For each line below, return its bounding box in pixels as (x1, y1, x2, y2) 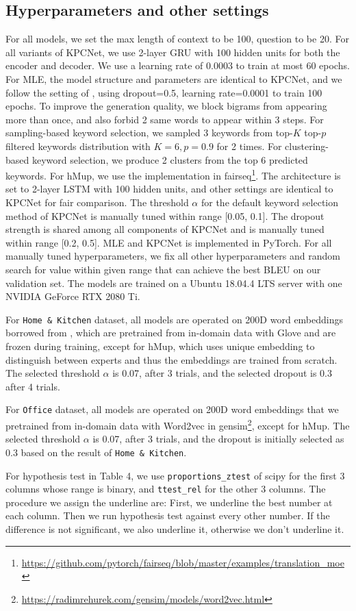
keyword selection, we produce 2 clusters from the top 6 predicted (31, 152, 308, 166)
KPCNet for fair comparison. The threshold (5, 195, 189, 209)
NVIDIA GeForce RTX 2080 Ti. (5, 289, 140, 303)
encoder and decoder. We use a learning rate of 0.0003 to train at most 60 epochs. (5, 58, 350, 73)
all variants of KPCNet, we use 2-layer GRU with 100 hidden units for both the (5, 45, 340, 59)
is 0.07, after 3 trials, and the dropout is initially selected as (92, 432, 344, 446)
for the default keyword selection (201, 195, 339, 209)
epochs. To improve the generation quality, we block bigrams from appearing (5, 99, 327, 113)
